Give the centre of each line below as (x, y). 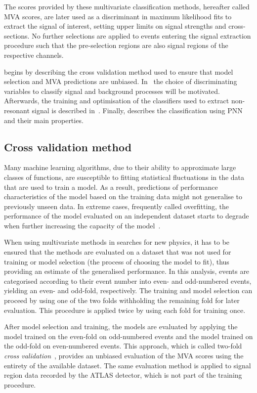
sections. (17, 35)
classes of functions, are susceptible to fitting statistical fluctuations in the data (124, 177)
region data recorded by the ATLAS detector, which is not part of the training (123, 375)
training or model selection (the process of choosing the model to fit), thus (117, 261)
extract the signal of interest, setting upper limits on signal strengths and (115, 26)
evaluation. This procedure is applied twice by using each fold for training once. (125, 310)
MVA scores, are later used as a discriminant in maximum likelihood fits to (118, 16)
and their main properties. (44, 120)
